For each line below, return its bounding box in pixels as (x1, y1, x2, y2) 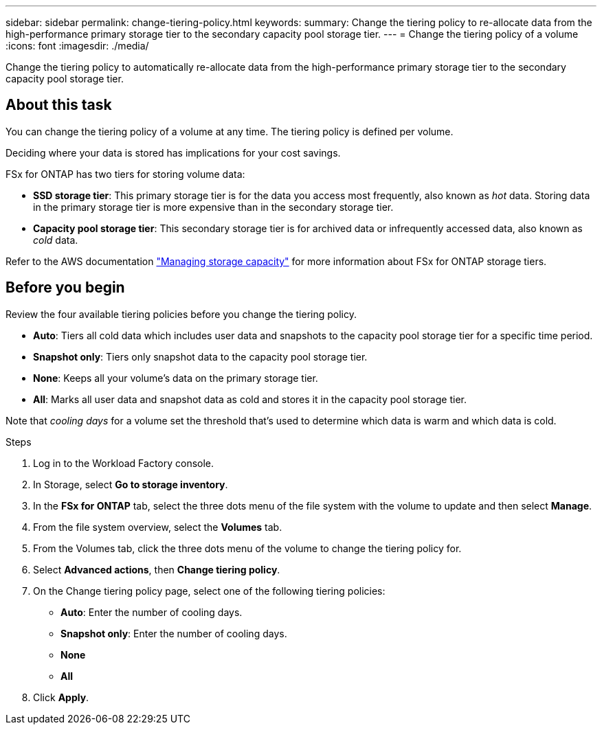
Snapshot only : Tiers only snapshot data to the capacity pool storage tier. (33, 350, 368, 363)
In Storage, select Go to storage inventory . (33, 478, 228, 490)
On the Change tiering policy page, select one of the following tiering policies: (33, 584, 386, 597)
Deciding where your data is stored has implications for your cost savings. (5, 146, 341, 159)
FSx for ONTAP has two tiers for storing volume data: (5, 168, 245, 180)
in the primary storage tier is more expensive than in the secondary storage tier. (33, 201, 394, 213)
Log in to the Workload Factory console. (33, 457, 214, 469)
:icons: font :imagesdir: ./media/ (5, 40, 149, 52)
